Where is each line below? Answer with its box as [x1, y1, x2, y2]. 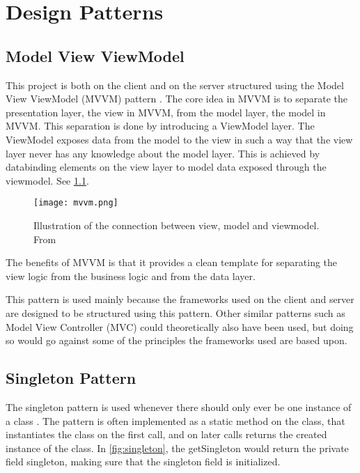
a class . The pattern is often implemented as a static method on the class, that [6, 413, 345, 428]
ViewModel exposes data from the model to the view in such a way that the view [6, 132, 353, 146]
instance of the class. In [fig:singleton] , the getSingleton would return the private [6, 440, 349, 455]
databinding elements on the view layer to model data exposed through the [6, 160, 327, 174]
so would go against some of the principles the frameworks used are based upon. [6, 333, 347, 348]
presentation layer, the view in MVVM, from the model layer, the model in [6, 104, 326, 119]
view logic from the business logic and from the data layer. [6, 268, 256, 283]
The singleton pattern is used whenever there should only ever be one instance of [6, 399, 352, 414]
